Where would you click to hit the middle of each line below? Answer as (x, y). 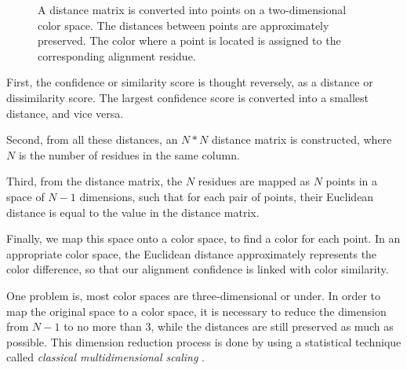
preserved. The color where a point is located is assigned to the (189, 40)
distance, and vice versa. (65, 113)
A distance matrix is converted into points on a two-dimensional (192, 9)
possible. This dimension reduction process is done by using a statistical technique (204, 341)
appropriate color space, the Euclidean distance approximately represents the (192, 253)
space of (25, 196)
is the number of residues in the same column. (129, 154)
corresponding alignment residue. (117, 55)
